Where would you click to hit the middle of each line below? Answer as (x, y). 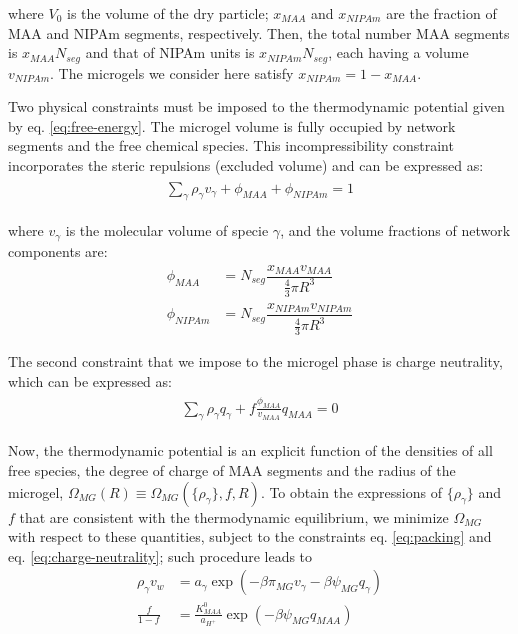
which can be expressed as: (90, 380)
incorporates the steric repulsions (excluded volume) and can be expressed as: (246, 165)
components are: (58, 250)
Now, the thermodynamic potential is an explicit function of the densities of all (250, 450)
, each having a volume (398, 52)
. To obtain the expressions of (351, 491)
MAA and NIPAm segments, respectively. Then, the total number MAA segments (259, 32)
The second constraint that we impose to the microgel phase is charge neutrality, (255, 361)
